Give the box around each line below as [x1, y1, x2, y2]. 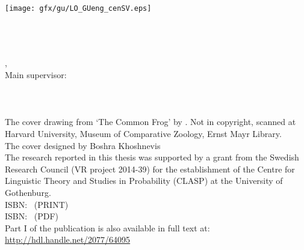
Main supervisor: [5, 69, 67, 81]
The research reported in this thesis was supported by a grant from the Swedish [5, 151, 299, 163]
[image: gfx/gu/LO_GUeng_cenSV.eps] [5, 4, 152, 13]
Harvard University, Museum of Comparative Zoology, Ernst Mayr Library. [5, 127, 282, 139]
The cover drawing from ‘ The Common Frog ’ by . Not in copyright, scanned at [5, 115, 296, 128]
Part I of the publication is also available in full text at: [5, 221, 210, 234]
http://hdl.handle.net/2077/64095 [5, 233, 131, 246]
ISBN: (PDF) [5, 210, 59, 222]
